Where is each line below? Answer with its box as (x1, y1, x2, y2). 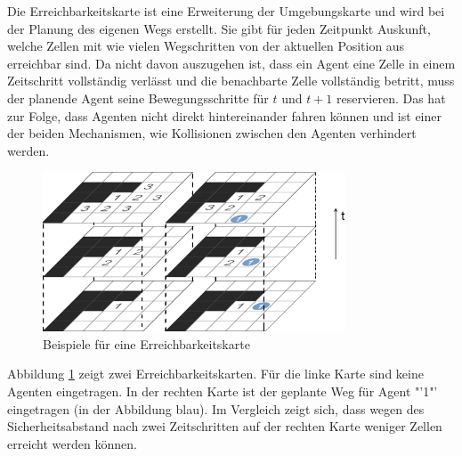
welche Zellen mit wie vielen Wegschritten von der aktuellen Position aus (7, 37, 405, 55)
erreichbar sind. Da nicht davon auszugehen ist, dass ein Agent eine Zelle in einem (7, 53, 456, 72)
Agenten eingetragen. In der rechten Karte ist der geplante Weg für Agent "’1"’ (7, 381, 438, 400)
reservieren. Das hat (336, 88, 446, 107)
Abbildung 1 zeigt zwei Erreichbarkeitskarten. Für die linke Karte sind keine (7, 364, 424, 383)
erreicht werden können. (7, 434, 137, 452)
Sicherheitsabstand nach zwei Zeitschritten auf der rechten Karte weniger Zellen (7, 417, 442, 436)
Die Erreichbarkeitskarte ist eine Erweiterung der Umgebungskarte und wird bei (7, 2, 445, 20)
